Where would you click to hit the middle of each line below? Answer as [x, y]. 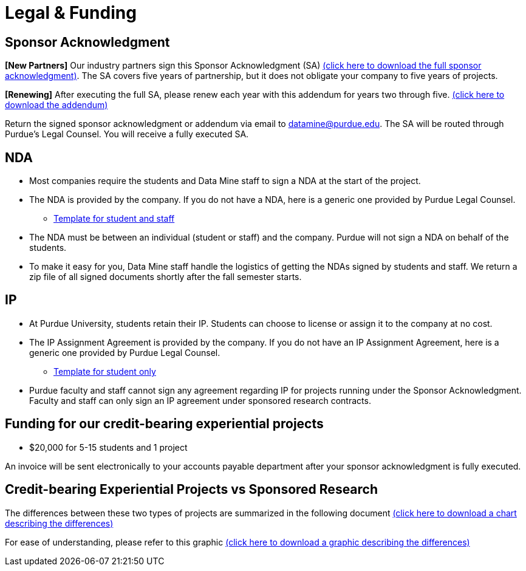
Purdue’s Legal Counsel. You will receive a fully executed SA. [127, 134]
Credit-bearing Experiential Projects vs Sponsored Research [192, 490]
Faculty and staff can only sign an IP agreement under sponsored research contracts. [200, 400]
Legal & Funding [71, 13]
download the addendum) [56, 105]
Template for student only [105, 371]
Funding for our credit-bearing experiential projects [164, 424]
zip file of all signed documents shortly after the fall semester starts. [166, 277]
